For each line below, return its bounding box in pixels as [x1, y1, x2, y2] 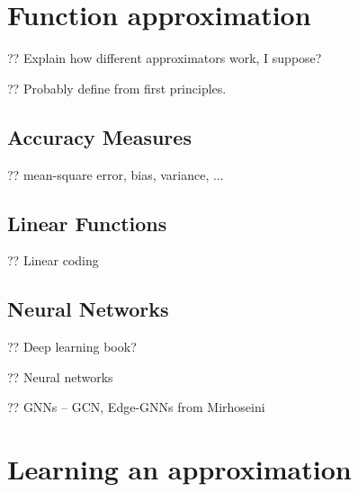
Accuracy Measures [7, 122, 192, 150]
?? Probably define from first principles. [7, 78, 227, 97]
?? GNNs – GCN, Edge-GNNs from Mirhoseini [7, 398, 265, 416]
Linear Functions [7, 209, 167, 237]
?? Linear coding [7, 251, 99, 270]
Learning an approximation [7, 451, 352, 488]
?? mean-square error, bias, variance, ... [7, 165, 224, 183]
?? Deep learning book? [7, 337, 137, 356]
